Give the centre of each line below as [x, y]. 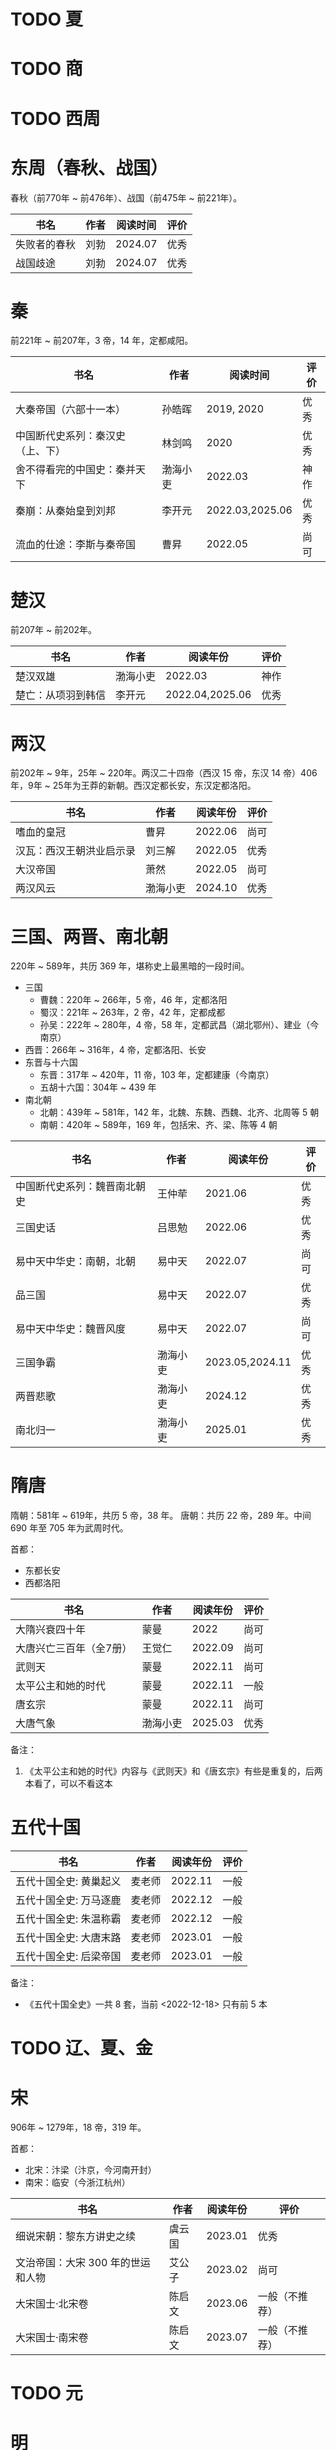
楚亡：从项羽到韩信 [61, 695]
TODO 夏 [46, 19]
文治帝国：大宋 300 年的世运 [83, 2263]
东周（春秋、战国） [89, 167]
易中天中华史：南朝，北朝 [76, 1262]
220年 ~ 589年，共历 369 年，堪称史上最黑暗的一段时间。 [130, 966]
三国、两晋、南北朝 [89, 936]
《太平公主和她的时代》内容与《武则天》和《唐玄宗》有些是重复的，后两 [173, 1771]
